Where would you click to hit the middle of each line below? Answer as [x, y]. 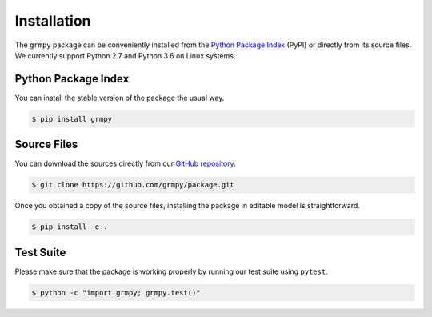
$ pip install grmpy [72, 119]
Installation [53, 21]
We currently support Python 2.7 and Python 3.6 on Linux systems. [125, 55]
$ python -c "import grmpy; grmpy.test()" [116, 293]
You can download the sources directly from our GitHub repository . [125, 163]
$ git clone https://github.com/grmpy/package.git [133, 185]
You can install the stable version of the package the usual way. [120, 98]
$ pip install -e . [70, 227]
